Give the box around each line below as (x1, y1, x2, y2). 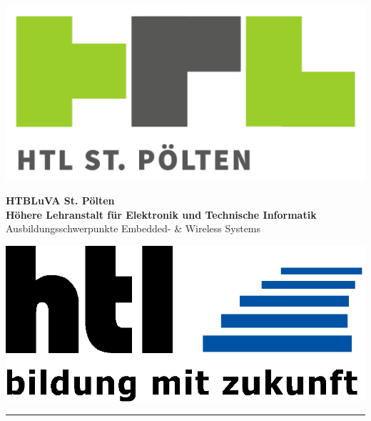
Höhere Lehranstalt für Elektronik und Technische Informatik (6, 207, 317, 222)
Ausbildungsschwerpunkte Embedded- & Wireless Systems (6, 221, 261, 236)
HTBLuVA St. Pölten (6, 193, 115, 208)
